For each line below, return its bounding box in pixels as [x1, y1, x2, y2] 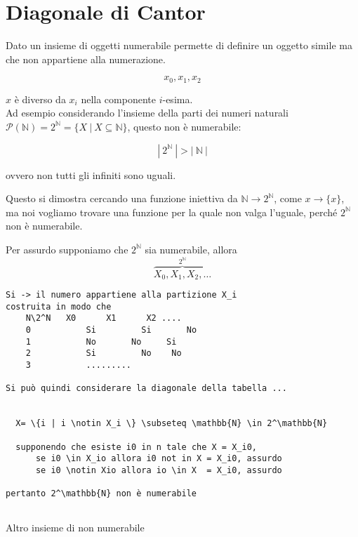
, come [274, 191, 302, 206]
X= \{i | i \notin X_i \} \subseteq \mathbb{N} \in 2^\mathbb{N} [15, 418, 328, 429]
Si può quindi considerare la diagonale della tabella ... [6, 383, 287, 394]
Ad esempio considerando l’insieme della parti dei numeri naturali [6, 105, 289, 120]
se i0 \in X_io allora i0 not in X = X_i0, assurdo [35, 453, 282, 464]
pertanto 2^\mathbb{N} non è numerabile [6, 489, 197, 499]
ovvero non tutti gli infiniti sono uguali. [6, 167, 176, 182]
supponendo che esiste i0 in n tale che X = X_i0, [15, 442, 257, 452]
